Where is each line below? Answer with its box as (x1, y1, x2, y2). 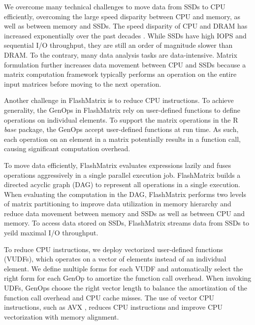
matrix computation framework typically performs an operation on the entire (4, 69, 237, 79)
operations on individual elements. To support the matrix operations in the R (4, 114, 238, 125)
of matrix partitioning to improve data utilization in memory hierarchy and (4, 198, 231, 209)
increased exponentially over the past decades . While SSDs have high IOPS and (4, 30, 247, 40)
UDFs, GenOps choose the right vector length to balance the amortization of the (4, 283, 247, 293)
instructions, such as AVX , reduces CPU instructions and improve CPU (4, 302, 223, 312)
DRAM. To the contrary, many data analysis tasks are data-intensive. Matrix (4, 49, 237, 60)
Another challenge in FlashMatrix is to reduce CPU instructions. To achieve (4, 95, 234, 105)
